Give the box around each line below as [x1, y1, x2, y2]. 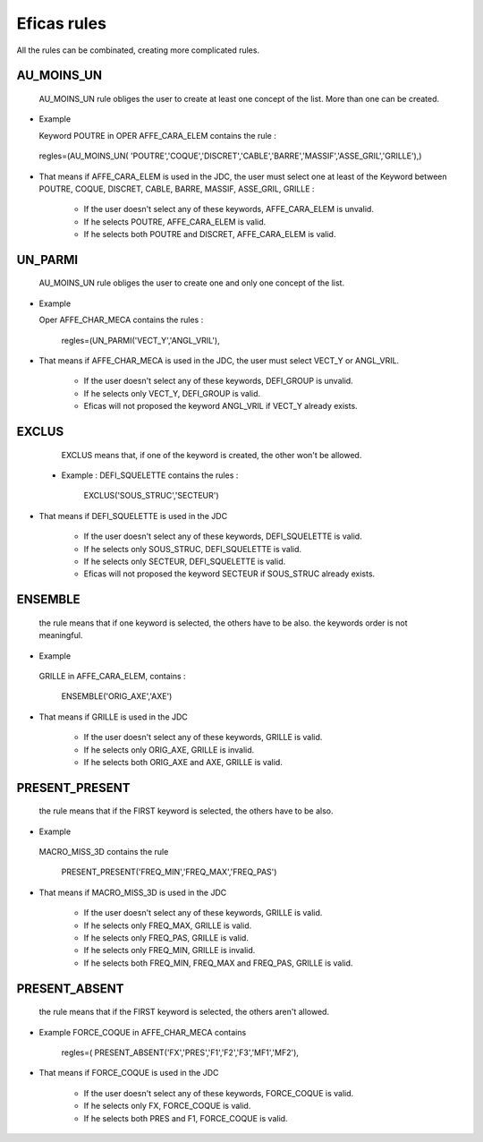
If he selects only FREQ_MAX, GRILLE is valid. [83, 920, 252, 931]
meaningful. [38, 630, 83, 641]
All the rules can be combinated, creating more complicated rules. [16, 45, 259, 55]
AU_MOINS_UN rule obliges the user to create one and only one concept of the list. [38, 277, 344, 288]
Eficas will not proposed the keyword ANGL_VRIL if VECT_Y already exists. [83, 401, 358, 412]
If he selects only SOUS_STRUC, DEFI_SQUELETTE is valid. [83, 543, 302, 554]
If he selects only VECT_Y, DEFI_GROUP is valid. [83, 388, 261, 398]
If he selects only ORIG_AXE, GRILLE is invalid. [83, 744, 255, 755]
